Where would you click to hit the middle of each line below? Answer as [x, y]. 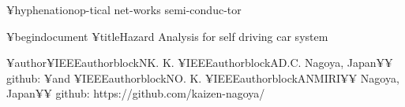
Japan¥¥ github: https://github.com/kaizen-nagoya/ [136, 93]
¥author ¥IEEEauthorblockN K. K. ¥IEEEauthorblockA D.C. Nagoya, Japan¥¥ [200, 63]
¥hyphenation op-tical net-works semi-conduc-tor [124, 9]
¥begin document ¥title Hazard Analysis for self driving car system [167, 36]
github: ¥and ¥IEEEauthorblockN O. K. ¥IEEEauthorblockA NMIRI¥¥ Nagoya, [203, 77]
